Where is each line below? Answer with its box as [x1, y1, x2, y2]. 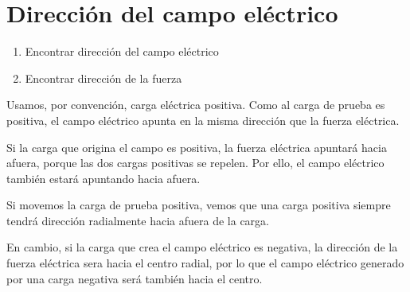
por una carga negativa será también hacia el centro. [6, 270, 263, 286]
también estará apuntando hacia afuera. [6, 169, 201, 186]
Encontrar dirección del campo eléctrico [25, 43, 219, 60]
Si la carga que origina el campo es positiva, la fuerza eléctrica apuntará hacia [6, 138, 387, 155]
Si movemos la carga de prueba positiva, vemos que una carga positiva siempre [6, 197, 391, 213]
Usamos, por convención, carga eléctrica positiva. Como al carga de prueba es [6, 96, 385, 113]
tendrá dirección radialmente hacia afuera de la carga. [6, 212, 269, 228]
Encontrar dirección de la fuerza [25, 69, 182, 86]
